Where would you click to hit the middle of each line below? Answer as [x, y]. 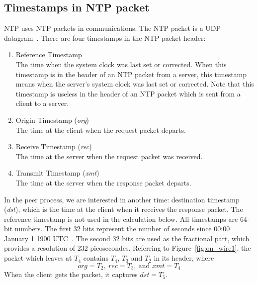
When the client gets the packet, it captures [71, 274]
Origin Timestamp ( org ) [52, 120]
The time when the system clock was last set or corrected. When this [121, 64]
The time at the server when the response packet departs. [103, 182]
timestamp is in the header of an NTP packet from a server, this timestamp [131, 74]
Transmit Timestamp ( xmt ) [57, 173]
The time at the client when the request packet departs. [101, 130]
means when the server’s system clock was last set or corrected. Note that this [135, 84]
